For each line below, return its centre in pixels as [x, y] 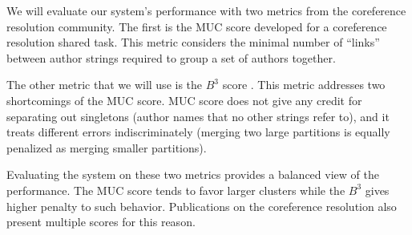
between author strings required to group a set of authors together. [171, 57]
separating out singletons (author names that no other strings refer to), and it [198, 116]
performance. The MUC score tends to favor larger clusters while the [176, 190]
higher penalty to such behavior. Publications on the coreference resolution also [202, 206]
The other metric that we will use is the [105, 85]
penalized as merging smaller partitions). [107, 147]
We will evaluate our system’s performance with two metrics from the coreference [206, 10]
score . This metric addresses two [304, 85]
